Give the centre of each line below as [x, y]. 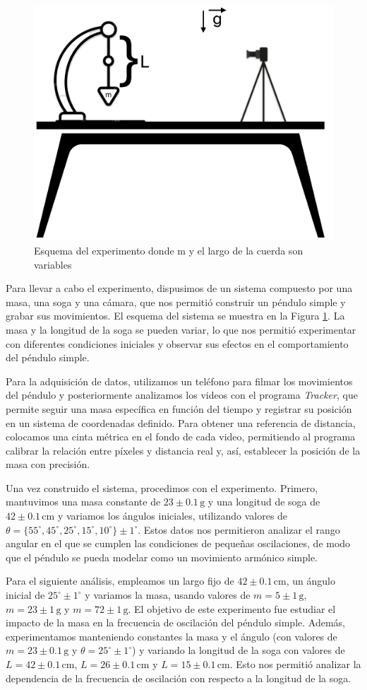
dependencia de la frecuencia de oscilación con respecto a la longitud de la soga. [179, 678]
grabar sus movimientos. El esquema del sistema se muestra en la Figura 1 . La [175, 316]
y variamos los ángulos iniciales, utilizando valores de [173, 516]
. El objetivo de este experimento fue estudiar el [232, 608]
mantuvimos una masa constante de [83, 502]
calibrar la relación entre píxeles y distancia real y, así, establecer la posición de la [183, 450]
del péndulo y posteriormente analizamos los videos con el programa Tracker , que [182, 395]
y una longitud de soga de [264, 502]
